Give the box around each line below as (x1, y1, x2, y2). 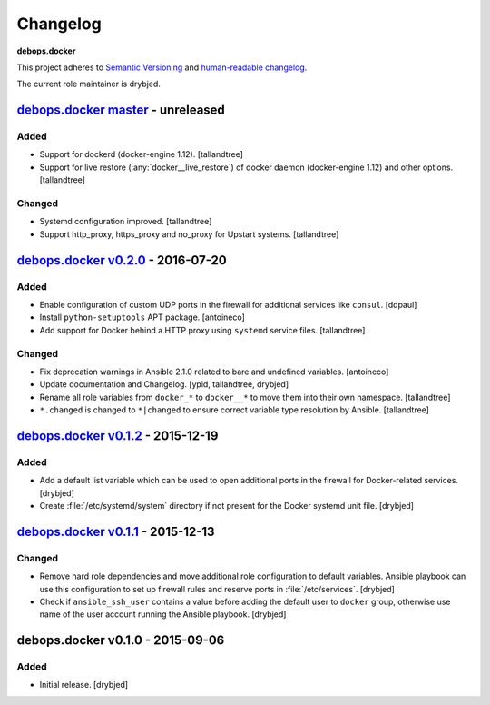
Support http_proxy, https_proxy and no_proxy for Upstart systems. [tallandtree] (39, 228, 339, 240)
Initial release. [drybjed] (39, 680, 129, 690)
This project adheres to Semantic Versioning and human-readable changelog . (16, 62, 308, 73)
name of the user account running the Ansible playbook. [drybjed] (39, 609, 287, 620)
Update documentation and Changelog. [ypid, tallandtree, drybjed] (39, 379, 289, 390)
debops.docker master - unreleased (16, 103, 226, 118)
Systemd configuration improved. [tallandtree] (39, 216, 212, 227)
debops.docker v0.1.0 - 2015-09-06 (16, 632, 225, 649)
